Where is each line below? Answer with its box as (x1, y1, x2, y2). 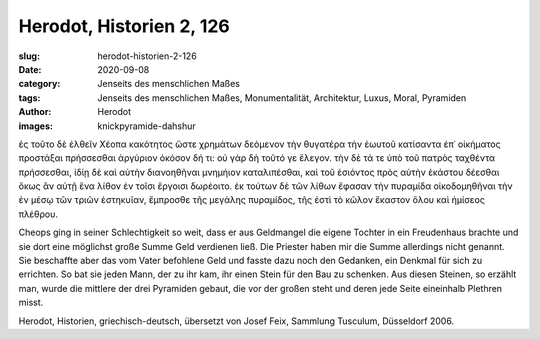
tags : (18, 91, 41, 104)
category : (18, 78, 61, 90)
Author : (18, 106, 52, 118)
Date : (18, 63, 42, 75)
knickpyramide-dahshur (97, 120, 197, 132)
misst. (18, 296, 44, 309)
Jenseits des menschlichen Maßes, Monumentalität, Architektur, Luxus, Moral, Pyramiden (97, 91, 467, 104)
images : (18, 120, 54, 132)
